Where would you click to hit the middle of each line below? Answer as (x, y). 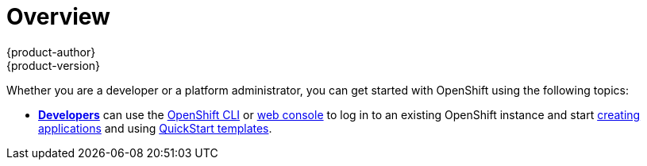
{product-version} (54, 65)
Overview (58, 17)
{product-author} (51, 52)
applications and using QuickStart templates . (155, 128)
